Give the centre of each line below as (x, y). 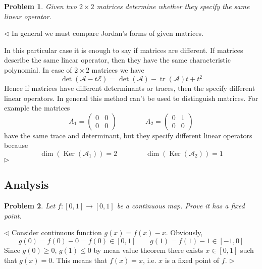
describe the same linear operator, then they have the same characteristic (117, 60)
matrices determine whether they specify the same (173, 6)
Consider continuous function (57, 232)
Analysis (27, 184)
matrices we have (118, 69)
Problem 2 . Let (30, 206)
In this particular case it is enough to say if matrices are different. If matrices (124, 50)
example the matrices (37, 108)
